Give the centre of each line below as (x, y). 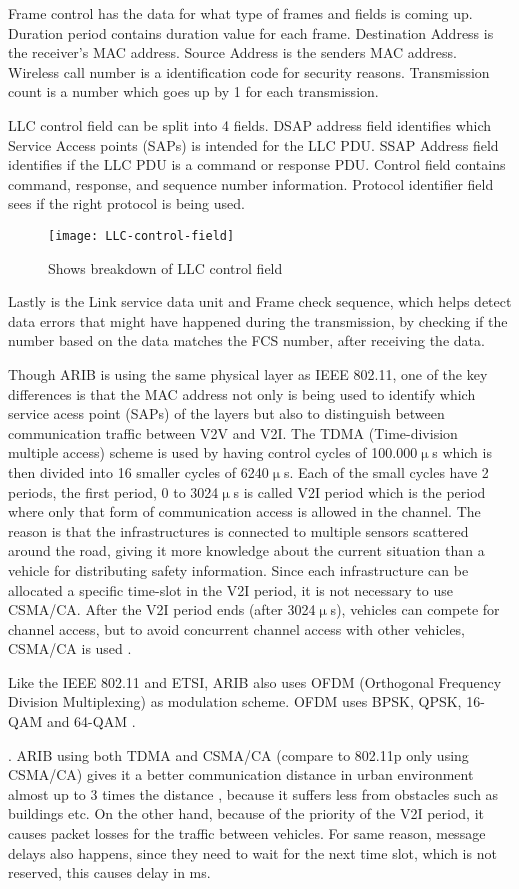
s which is (462, 452)
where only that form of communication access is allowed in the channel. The (244, 511)
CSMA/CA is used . (70, 648)
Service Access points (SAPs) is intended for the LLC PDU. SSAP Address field (253, 144)
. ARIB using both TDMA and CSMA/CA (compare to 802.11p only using (238, 754)
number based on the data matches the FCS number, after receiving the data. (246, 340)
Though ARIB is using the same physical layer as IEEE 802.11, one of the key (248, 373)
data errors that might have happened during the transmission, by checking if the (258, 320)
